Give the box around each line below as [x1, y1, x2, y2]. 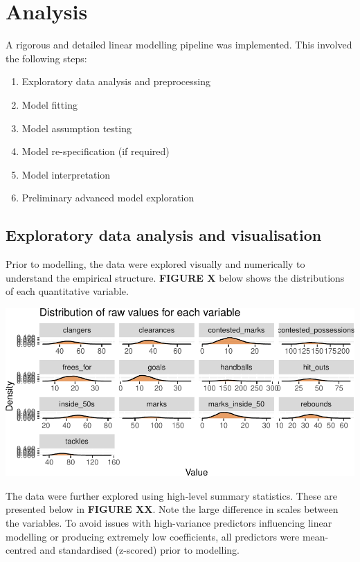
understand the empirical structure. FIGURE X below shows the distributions [6, 270, 345, 284]
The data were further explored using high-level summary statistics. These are [6, 488, 337, 502]
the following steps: [6, 51, 87, 65]
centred [6, 543, 37, 557]
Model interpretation [21, 167, 111, 181]
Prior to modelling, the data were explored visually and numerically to [6, 257, 305, 271]
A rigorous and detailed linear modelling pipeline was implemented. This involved [6, 37, 352, 52]
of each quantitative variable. [6, 284, 129, 298]
